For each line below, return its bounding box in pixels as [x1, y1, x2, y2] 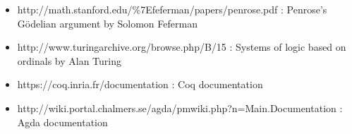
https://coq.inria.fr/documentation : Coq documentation [17, 77, 263, 92]
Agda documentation [17, 114, 108, 129]
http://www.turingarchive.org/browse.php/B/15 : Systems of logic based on [17, 39, 346, 54]
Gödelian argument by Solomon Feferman [17, 16, 198, 30]
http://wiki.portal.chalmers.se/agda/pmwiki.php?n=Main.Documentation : [17, 100, 343, 115]
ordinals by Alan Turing [17, 53, 121, 68]
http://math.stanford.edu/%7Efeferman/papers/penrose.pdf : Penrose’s [17, 2, 327, 16]
